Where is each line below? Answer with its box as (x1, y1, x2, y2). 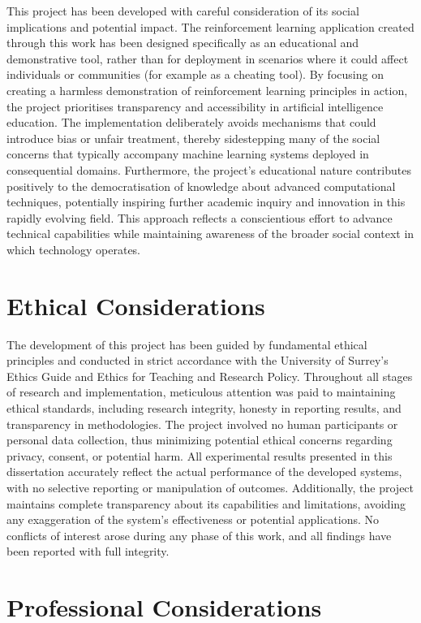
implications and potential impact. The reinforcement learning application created (6, 18, 415, 35)
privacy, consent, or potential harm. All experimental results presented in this (6, 447, 393, 464)
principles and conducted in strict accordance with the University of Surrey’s (6, 352, 389, 369)
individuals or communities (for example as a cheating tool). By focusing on (6, 66, 384, 83)
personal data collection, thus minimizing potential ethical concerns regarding (6, 431, 393, 448)
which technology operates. (6, 240, 141, 257)
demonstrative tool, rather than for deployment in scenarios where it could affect (6, 50, 409, 67)
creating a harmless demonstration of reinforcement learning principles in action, (6, 81, 408, 98)
